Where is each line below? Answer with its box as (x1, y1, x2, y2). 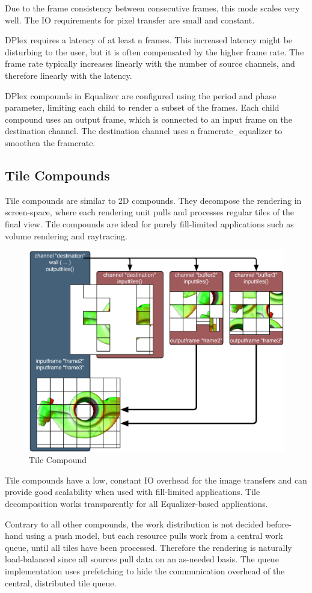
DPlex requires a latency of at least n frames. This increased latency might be (5, 34, 293, 46)
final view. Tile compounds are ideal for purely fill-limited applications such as (5, 217, 294, 230)
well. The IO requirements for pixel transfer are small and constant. (5, 13, 255, 26)
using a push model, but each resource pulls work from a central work (26, 529, 283, 542)
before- (266, 517, 292, 530)
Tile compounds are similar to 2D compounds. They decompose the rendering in (5, 194, 302, 206)
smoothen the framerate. (5, 136, 96, 149)
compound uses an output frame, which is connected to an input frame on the (5, 112, 292, 125)
